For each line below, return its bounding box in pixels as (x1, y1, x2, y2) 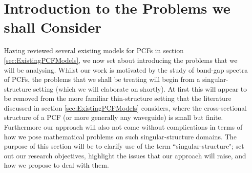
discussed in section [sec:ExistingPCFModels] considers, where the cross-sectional (4, 102, 247, 113)
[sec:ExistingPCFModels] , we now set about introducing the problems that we (4, 55, 237, 65)
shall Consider (4, 17, 102, 37)
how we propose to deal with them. (4, 160, 109, 170)
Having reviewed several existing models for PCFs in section (4, 45, 184, 56)
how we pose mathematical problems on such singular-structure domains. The (4, 131, 237, 141)
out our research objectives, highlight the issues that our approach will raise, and (4, 150, 246, 160)
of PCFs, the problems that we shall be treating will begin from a (4, 74, 200, 84)
